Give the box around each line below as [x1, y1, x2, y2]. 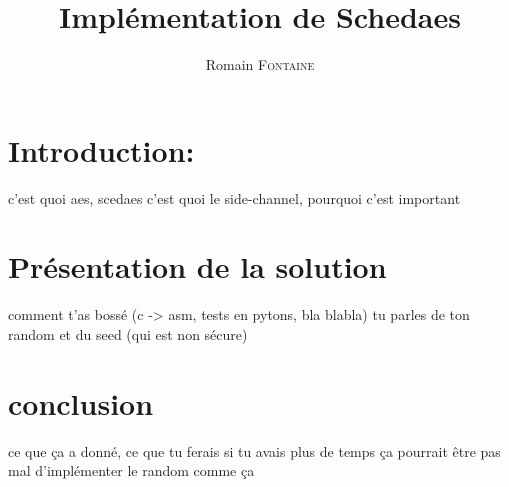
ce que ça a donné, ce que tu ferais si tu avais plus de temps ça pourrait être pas [8, 440, 501, 461]
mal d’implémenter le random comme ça [8, 460, 255, 481]
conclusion [8, 382, 154, 423]
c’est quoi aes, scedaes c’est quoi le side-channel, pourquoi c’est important [8, 187, 461, 208]
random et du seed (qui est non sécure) [8, 323, 248, 344]
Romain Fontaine [205, 54, 315, 75]
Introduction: [8, 129, 195, 170]
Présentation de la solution [8, 246, 387, 287]
